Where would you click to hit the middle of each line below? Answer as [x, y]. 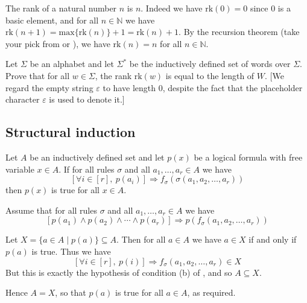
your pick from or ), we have [58, 43]
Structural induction [71, 132]
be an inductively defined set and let [97, 157]
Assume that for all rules [51, 210]
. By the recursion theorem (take [239, 32]
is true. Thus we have [71, 251]
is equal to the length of [210, 75]
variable [20, 169]
